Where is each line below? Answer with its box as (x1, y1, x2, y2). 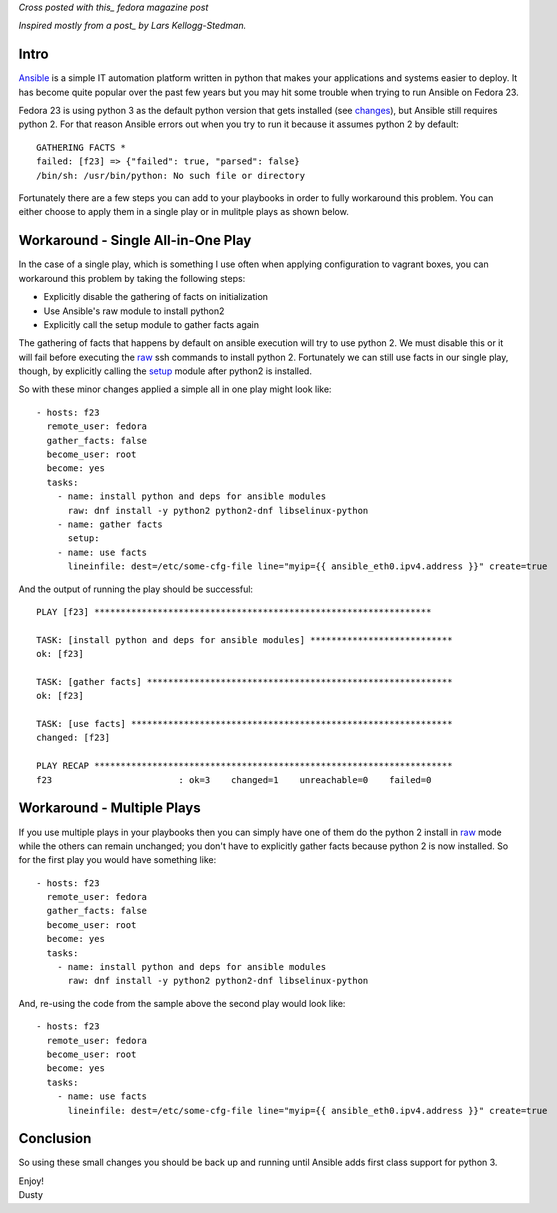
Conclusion (18, 1130, 92, 1147)
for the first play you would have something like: (18, 854, 217, 866)
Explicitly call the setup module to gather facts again (43, 318, 260, 330)
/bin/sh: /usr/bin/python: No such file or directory (36, 170, 305, 181)
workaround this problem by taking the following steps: (18, 272, 246, 284)
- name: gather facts (56, 518, 164, 530)
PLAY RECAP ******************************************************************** (36, 760, 453, 772)
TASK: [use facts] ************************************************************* (36, 718, 453, 730)
